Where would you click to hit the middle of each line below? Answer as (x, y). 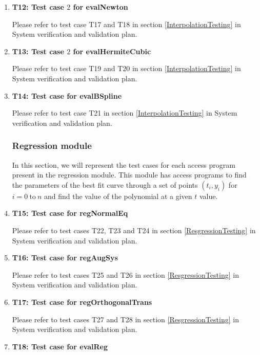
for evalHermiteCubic (112, 51)
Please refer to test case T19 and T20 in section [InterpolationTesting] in (126, 68)
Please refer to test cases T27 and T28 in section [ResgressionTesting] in (125, 319)
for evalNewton (101, 7)
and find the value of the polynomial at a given (118, 196)
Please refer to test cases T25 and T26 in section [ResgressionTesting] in (125, 274)
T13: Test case (38, 51)
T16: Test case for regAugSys (65, 258)
